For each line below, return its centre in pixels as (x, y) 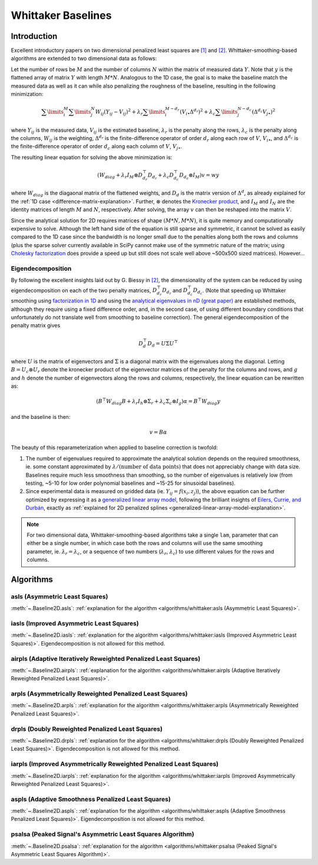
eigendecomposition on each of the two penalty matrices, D (84, 290)
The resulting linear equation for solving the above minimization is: (92, 157)
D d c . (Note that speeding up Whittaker (239, 291)
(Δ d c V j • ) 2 (264, 112)
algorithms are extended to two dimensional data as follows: (84, 58)
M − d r (172, 109)
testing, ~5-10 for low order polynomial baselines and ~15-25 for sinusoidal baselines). (130, 483)
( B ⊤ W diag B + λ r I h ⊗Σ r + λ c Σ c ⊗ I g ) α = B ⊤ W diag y (158, 402)
